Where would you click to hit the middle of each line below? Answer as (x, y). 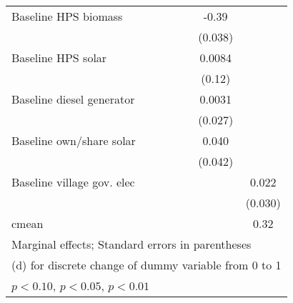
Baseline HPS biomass (67, 16)
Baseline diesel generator (73, 99)
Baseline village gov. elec (73, 182)
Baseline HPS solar (59, 58)
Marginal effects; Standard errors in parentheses (131, 244)
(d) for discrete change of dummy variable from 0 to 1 (146, 265)
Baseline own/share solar (74, 140)
